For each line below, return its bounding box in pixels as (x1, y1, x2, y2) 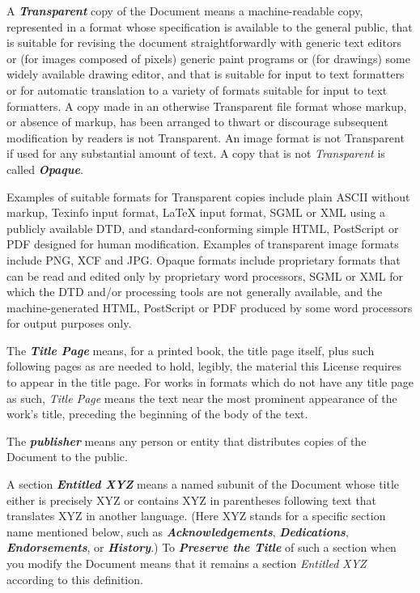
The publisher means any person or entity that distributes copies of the (6, 432, 367, 449)
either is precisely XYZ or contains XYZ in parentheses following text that (6, 491, 377, 508)
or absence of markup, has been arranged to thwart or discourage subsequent (6, 113, 388, 130)
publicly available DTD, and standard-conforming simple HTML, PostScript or (6, 219, 399, 236)
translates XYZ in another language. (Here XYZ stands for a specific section (6, 507, 386, 524)
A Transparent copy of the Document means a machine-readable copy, (6, 2, 363, 19)
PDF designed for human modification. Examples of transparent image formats (6, 235, 399, 252)
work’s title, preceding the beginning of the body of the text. (6, 405, 308, 422)
